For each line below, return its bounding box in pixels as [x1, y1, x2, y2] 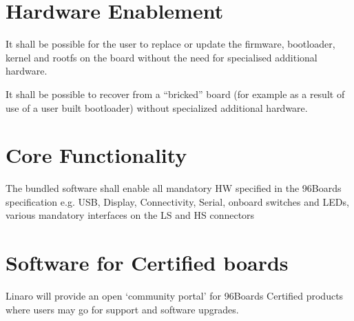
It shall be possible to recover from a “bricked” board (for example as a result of [6, 86, 345, 101]
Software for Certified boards [6, 249, 289, 277]
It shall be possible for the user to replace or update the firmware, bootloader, [6, 37, 335, 51]
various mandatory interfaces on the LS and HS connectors [6, 208, 255, 222]
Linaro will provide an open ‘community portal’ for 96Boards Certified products [6, 289, 344, 303]
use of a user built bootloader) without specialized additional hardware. [6, 100, 308, 115]
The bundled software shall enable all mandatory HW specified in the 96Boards [6, 181, 342, 195]
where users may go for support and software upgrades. [6, 302, 239, 316]
